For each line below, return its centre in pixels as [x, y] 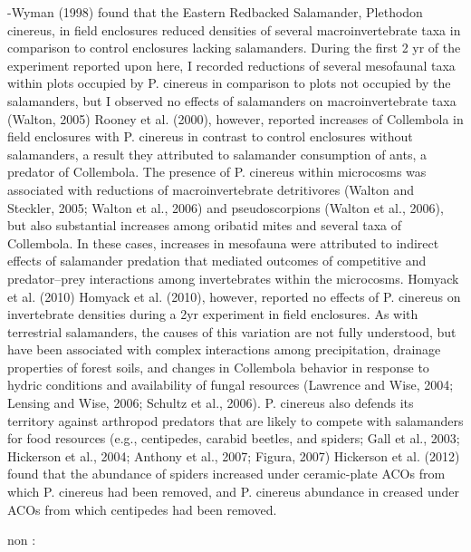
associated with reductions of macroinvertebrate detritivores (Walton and [211, 189]
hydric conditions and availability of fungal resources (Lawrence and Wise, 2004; [231, 385]
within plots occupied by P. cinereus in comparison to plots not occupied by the [229, 83]
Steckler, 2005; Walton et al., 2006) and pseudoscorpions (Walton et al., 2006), [226, 207]
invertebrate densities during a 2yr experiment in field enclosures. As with [213, 314]
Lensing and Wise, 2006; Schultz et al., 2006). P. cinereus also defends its [211, 403]
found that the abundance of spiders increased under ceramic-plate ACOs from [226, 474]
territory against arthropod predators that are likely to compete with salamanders [235, 420]
